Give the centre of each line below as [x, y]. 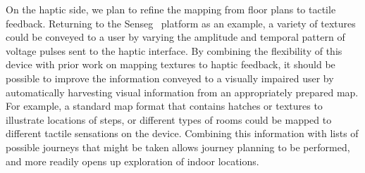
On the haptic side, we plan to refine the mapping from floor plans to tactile [171, 9]
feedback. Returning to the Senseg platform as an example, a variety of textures [181, 23]
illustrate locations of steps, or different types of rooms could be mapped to [169, 119]
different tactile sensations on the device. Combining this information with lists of [182, 133]
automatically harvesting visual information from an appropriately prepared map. [182, 92]
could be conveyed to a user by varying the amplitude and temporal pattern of [175, 37]
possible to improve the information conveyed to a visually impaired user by [170, 78]
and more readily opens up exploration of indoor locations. [132, 161]
